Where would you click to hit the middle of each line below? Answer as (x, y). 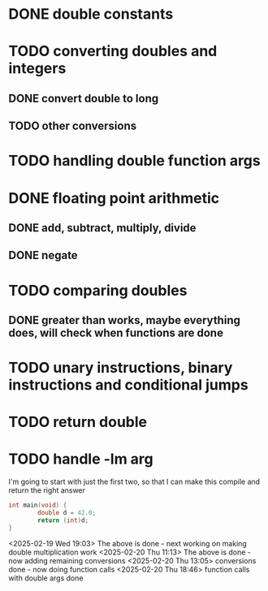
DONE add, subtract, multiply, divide (102, 228)
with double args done (46, 578)
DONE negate (43, 255)
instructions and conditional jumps (129, 385)
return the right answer (47, 490)
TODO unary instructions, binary (121, 368)
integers (37, 69)
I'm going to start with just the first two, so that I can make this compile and (134, 482)
